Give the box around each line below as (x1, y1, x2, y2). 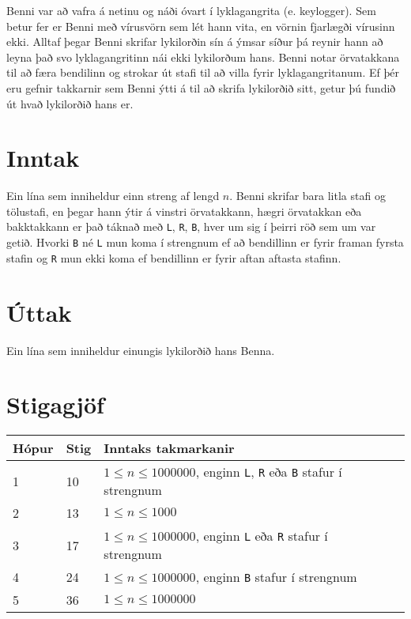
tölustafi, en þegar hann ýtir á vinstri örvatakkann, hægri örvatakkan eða (6, 202, 362, 219)
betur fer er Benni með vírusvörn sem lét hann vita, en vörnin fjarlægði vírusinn (6, 17, 395, 34)
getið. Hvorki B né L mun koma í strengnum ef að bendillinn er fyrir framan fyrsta (6, 234, 404, 251)
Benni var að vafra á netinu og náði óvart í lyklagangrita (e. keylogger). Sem (6, 2, 376, 18)
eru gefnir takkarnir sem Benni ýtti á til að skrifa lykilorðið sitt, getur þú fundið (6, 79, 396, 96)
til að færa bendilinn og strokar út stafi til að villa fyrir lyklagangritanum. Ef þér (6, 64, 399, 81)
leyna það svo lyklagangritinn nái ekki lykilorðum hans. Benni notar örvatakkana (6, 48, 400, 65)
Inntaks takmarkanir (104, 439, 235, 458)
